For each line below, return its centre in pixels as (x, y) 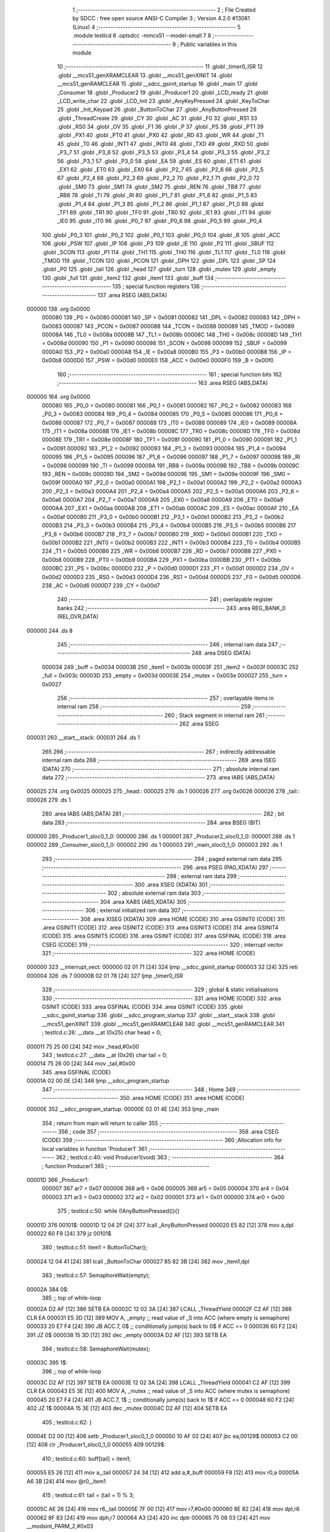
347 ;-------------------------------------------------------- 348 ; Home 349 (139, 1089)
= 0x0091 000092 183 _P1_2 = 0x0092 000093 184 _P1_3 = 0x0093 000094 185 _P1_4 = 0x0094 (164, 448)
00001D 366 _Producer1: (58, 1180)
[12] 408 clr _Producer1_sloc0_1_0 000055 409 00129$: (96, 1445)
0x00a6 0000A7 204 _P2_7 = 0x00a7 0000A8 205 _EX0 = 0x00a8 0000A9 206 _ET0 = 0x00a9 (163, 500)
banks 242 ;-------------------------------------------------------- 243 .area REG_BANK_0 (171, 608)
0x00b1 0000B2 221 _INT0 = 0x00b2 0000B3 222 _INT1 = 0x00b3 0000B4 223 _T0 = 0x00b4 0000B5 (171, 543)
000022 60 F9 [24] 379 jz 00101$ (69, 1234)
